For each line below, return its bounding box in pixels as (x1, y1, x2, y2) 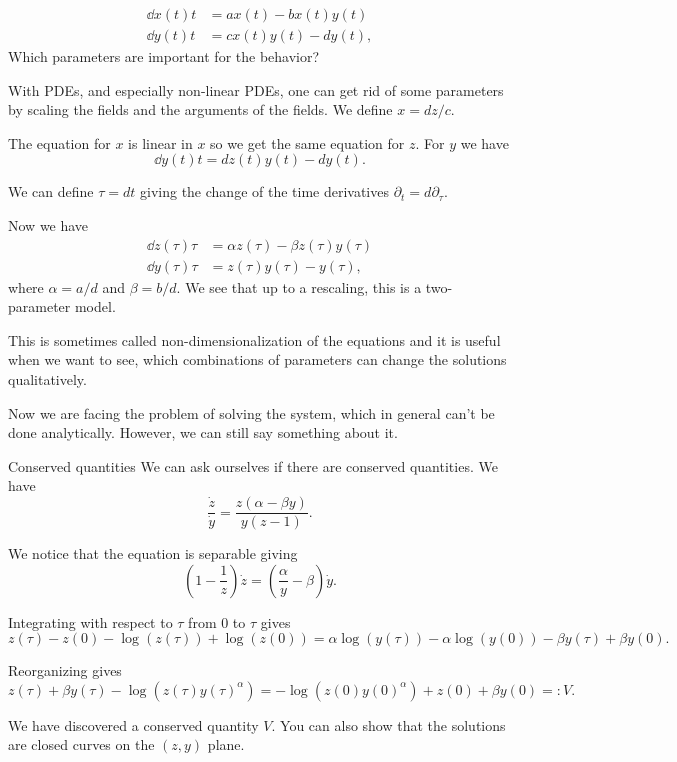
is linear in (128, 132, 193, 153)
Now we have (8, 215, 89, 236)
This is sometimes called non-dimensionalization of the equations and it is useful (8, 329, 501, 350)
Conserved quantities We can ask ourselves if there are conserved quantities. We (8, 455, 498, 476)
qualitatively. (8, 369, 87, 390)
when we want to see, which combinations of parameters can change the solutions (8, 349, 507, 370)
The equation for (8, 132, 111, 153)
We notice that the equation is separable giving (8, 543, 298, 564)
